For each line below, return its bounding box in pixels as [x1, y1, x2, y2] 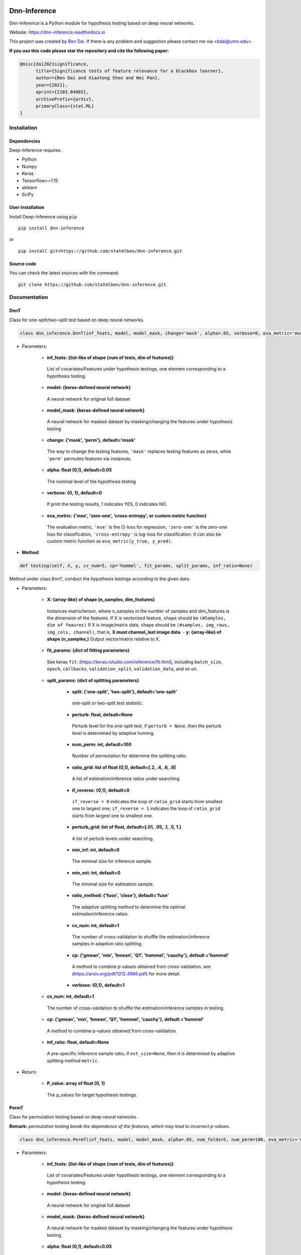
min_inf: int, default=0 [72, 846, 120, 853]
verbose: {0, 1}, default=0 [47, 490, 102, 496]
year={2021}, [36, 82, 68, 88]
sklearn [22, 184, 38, 190]
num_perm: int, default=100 [72, 741, 132, 747]
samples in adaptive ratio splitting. [72, 941, 143, 947]
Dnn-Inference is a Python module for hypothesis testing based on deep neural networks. [9, 20, 195, 26]
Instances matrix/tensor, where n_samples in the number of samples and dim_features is [47, 608, 230, 614]
